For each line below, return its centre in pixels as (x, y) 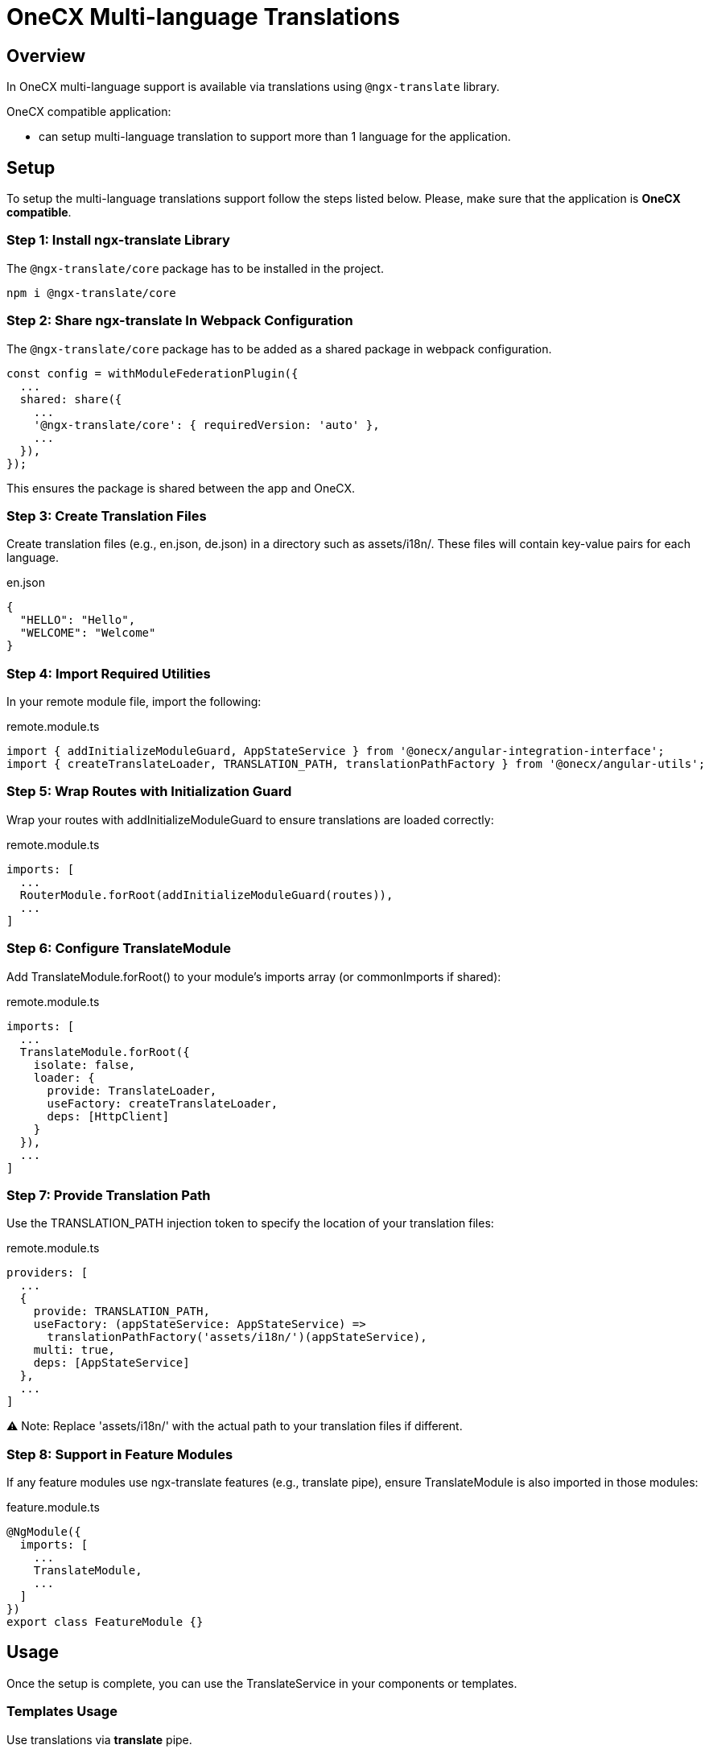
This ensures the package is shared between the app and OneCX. (181, 488)
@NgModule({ (44, 1532)
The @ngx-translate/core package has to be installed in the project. (195, 268)
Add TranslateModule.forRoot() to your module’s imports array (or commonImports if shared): (254, 976)
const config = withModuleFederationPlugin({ (153, 373)
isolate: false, (85, 1064)
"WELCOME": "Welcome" (88, 633)
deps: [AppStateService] (111, 1363)
